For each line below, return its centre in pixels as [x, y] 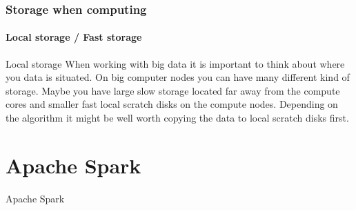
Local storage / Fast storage [74, 37]
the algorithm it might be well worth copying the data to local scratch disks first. [177, 118]
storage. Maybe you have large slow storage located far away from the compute [173, 90]
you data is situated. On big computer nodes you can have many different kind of [178, 77]
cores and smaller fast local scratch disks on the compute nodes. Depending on [172, 104]
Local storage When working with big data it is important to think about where [175, 63]
